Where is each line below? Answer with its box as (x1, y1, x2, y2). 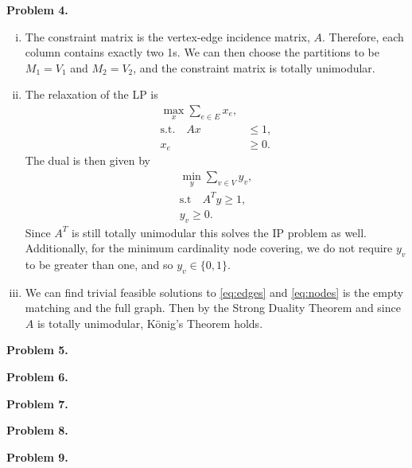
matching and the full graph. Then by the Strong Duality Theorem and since (25, 299, 401, 316)
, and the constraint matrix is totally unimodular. (133, 59, 375, 76)
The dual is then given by (25, 152, 150, 169)
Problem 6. (6, 369, 68, 385)
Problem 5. (6, 341, 68, 358)
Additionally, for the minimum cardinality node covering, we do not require (25, 240, 393, 256)
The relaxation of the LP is (25, 86, 158, 103)
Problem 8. (6, 422, 68, 439)
